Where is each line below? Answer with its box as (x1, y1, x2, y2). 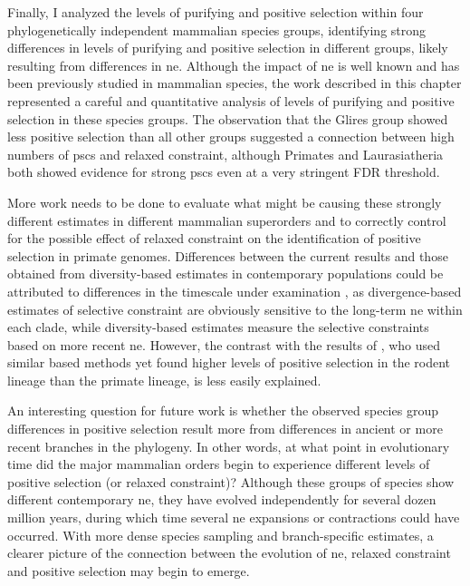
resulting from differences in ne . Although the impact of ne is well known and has (7, 55, 460, 74)
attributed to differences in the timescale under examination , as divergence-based (7, 281, 462, 300)
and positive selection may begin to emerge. (7, 561, 250, 580)
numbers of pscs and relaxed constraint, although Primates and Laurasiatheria (7, 144, 444, 163)
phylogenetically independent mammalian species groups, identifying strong (7, 20, 427, 39)
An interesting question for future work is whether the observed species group (7, 401, 438, 420)
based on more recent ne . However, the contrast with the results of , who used (7, 335, 441, 354)
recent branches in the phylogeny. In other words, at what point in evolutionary (7, 436, 450, 455)
